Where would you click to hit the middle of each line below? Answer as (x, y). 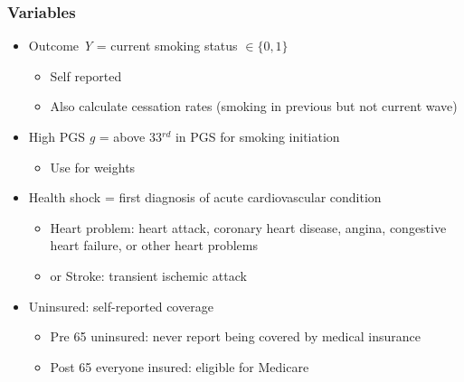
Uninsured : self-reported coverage (121, 306)
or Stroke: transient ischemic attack (148, 275)
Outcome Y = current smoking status (133, 46)
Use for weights (93, 167)
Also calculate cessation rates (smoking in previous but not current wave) (254, 106)
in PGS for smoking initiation (257, 136)
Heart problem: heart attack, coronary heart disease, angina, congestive (248, 227)
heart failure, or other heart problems (154, 245)
